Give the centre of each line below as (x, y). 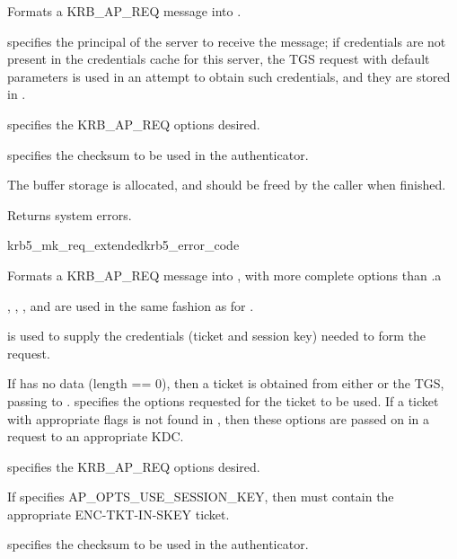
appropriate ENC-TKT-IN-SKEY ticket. (119, 514)
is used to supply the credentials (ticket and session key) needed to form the (217, 336)
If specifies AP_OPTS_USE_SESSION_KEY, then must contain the (201, 497)
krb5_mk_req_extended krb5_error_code (123, 245)
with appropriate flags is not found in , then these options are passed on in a (218, 418)
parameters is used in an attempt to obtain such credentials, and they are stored (229, 76)
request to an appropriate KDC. (96, 436)
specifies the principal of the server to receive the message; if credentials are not (227, 41)
